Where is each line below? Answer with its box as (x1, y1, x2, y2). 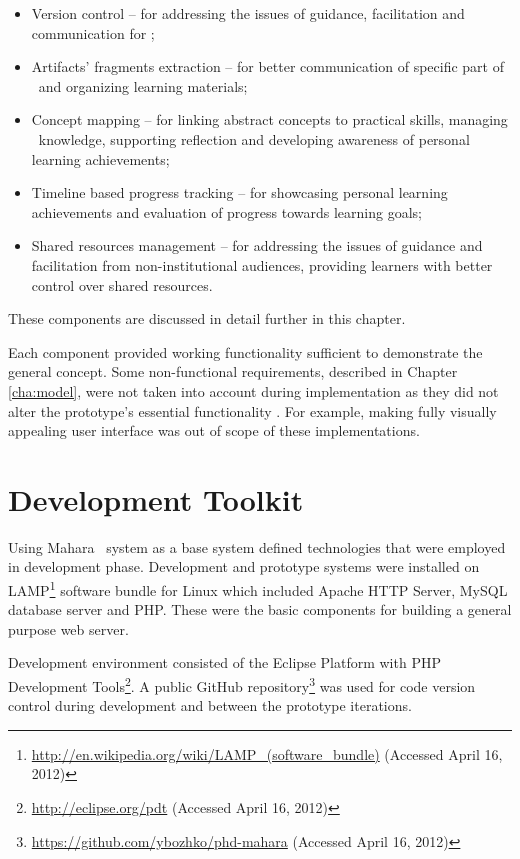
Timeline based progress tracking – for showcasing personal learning (31, 182, 448, 203)
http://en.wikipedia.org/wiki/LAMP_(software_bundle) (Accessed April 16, (31, 743, 503, 764)
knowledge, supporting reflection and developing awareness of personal (38, 128, 470, 149)
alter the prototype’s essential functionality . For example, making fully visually (8, 400, 497, 421)
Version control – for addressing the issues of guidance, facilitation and (31, 3, 465, 23)
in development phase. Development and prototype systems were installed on (8, 556, 480, 577)
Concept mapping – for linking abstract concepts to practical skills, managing (31, 109, 508, 130)
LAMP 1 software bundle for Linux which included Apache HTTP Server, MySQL (8, 577, 508, 600)
